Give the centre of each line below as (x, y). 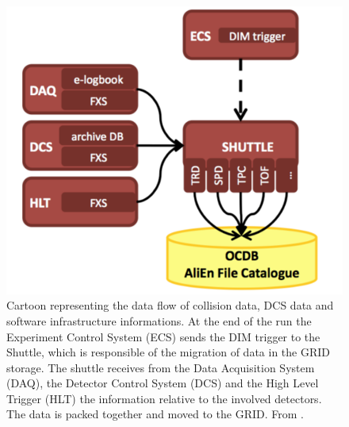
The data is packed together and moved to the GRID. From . (155, 414)
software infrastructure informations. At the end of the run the (159, 320)
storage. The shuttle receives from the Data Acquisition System (161, 367)
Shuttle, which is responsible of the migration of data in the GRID (168, 352)
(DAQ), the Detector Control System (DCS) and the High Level (163, 383)
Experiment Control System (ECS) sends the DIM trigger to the (163, 336)
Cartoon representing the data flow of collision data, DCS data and (170, 305)
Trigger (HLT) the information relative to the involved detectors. (164, 398)
